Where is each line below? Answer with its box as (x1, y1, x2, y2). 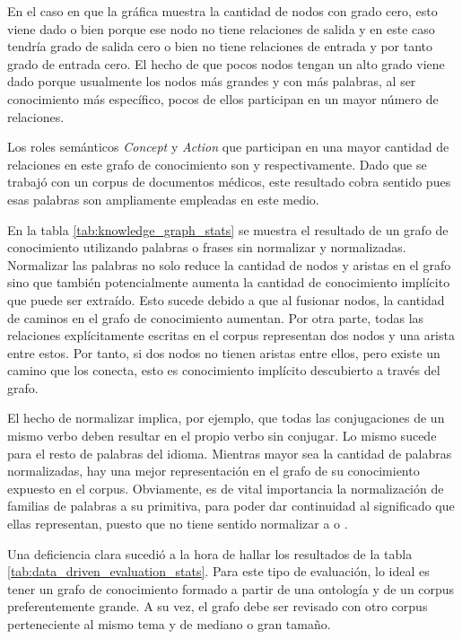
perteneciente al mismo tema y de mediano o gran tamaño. (7, 615, 331, 633)
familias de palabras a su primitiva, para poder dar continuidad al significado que (7, 496, 455, 515)
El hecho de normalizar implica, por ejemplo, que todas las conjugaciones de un (7, 408, 445, 427)
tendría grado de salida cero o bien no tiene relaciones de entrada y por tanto (7, 37, 433, 56)
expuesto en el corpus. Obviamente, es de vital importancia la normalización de (7, 478, 444, 497)
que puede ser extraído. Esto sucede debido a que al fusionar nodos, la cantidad (7, 290, 445, 309)
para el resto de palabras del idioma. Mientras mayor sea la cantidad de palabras (7, 443, 452, 462)
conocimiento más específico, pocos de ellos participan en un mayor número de (7, 89, 439, 108)
